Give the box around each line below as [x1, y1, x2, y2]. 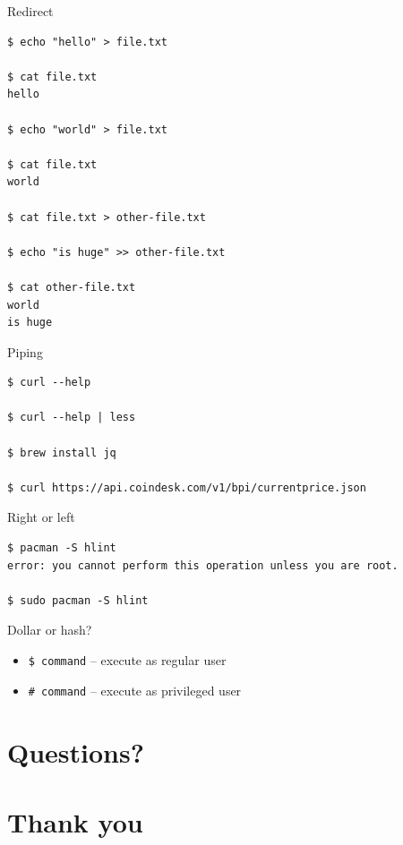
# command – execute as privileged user [28, 680, 242, 699]
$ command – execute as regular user [28, 651, 227, 669]
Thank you [7, 803, 143, 840]
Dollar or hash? [7, 620, 92, 639]
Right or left [7, 508, 75, 526]
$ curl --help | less [7, 411, 136, 424]
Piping [7, 342, 43, 361]
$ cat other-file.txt [7, 280, 136, 294]
